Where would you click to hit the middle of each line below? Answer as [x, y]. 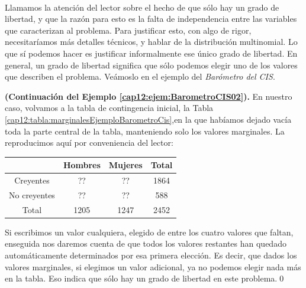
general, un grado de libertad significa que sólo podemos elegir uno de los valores [151, 65]
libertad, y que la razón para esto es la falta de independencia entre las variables [151, 19]
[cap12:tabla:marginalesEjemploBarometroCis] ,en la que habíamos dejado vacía [148, 119]
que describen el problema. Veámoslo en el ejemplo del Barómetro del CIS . [140, 76]
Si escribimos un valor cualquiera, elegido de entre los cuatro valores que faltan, [149, 232]
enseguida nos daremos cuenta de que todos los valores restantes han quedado [146, 243]
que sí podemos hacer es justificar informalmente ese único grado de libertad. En [151, 53]
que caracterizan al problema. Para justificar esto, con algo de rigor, [128, 30]
